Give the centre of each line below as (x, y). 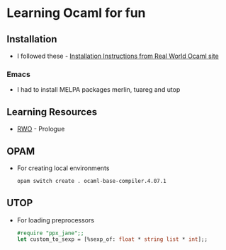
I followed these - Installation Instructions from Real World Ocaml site (118, 56)
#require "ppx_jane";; (50, 233)
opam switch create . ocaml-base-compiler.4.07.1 (92, 181)
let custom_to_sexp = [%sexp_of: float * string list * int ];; (112, 239)
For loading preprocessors (56, 220)
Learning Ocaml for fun (76, 13)
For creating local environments (63, 168)
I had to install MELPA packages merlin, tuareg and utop (98, 90)
